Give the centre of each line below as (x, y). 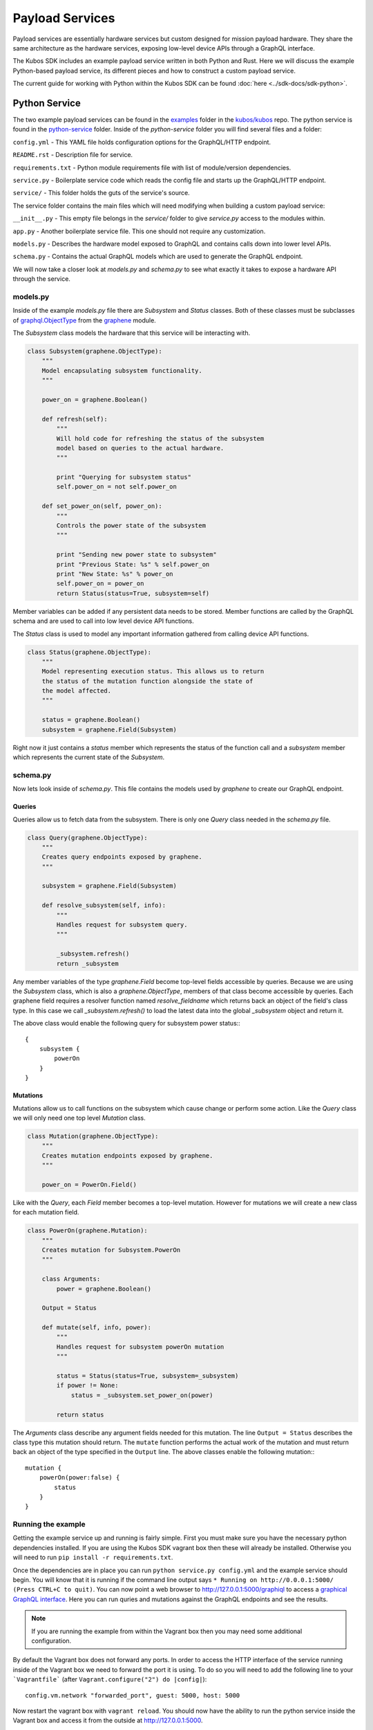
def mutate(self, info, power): (97, 1328)
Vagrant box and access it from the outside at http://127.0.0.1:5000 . (108, 1720)
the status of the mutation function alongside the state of (147, 681)
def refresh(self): (75, 419)
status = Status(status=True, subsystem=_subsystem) (147, 1376)
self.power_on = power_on (100, 584)
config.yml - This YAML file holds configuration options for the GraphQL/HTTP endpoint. (142, 142)
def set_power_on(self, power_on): (102, 506)
